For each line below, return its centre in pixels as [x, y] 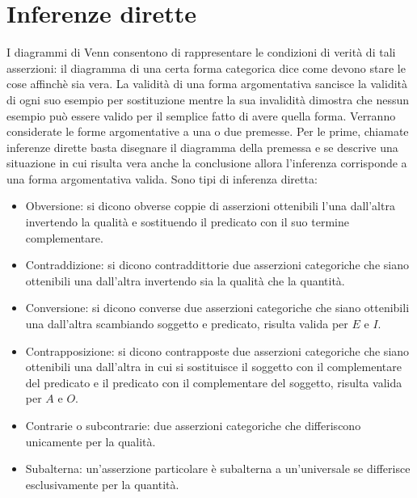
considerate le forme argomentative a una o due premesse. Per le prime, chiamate [208, 131]
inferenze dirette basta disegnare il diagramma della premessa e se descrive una [202, 147]
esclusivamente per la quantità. [102, 484]
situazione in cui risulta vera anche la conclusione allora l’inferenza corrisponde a [207, 163]
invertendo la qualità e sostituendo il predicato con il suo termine [187, 222]
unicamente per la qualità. [91, 441]
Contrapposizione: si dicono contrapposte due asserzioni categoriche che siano [217, 350]
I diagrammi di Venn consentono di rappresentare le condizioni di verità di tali [201, 52]
